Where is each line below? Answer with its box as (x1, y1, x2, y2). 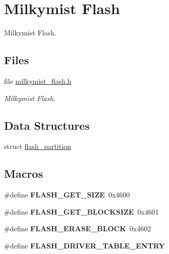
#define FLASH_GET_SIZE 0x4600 (4, 189, 130, 200)
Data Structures (4, 117, 90, 133)
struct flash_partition (4, 141, 71, 151)
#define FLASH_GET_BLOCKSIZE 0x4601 (4, 206, 159, 217)
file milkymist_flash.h (4, 75, 72, 86)
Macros (4, 166, 43, 181)
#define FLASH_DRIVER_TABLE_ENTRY (4, 240, 165, 250)
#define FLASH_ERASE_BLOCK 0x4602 (4, 223, 151, 234)
